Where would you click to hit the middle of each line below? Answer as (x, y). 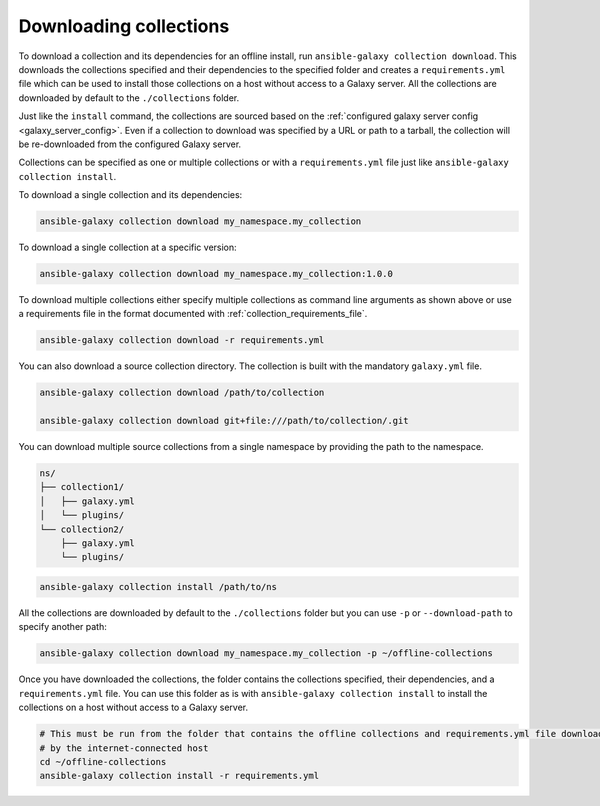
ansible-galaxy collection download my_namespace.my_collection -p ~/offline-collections (266, 653)
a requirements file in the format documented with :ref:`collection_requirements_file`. (193, 314)
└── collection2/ (82, 529)
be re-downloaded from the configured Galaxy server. (130, 144)
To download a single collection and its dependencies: (130, 195)
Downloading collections (124, 26)
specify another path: (62, 627)
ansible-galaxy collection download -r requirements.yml (182, 340)
